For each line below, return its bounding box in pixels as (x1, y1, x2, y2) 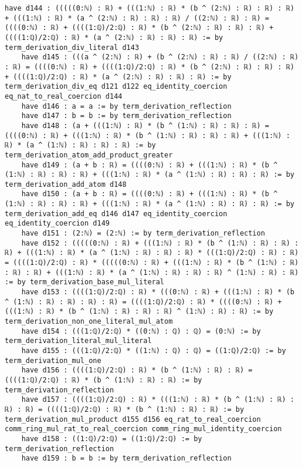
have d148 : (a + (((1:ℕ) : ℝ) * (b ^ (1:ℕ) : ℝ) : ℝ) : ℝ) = (21, 121, 270, 130)
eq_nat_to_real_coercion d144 (5, 92, 123, 100)
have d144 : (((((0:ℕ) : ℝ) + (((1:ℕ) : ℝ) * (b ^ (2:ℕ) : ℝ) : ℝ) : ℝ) (5, 4, 294, 12)
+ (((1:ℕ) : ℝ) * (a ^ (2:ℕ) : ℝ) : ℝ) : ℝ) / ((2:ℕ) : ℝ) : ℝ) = (5, 14, 270, 22)
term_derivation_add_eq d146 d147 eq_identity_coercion (5, 209, 228, 218)
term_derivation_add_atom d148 (5, 180, 127, 189)
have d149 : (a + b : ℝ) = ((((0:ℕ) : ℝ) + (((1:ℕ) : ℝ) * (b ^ (21, 160, 278, 169)
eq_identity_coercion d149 (5, 219, 110, 228)
